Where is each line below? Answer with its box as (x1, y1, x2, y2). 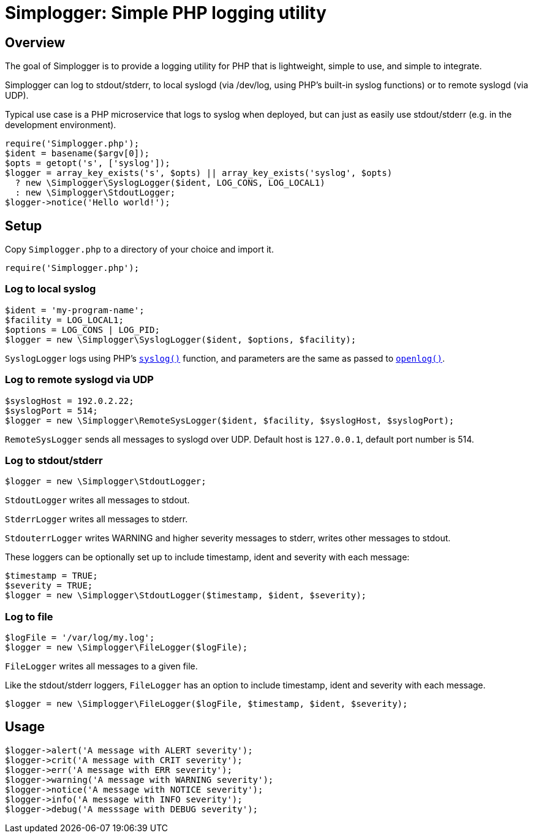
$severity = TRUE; (5, 581, 93, 591)
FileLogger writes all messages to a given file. (5, 661, 198, 672)
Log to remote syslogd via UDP (5, 373, 154, 386)
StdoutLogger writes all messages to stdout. (5, 495, 190, 506)
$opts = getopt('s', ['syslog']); (5, 158, 170, 169)
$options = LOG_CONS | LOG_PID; (5, 324, 160, 335)
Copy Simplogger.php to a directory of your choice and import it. (5, 244, 274, 255)
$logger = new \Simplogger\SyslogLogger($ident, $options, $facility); (5, 334, 357, 345)
